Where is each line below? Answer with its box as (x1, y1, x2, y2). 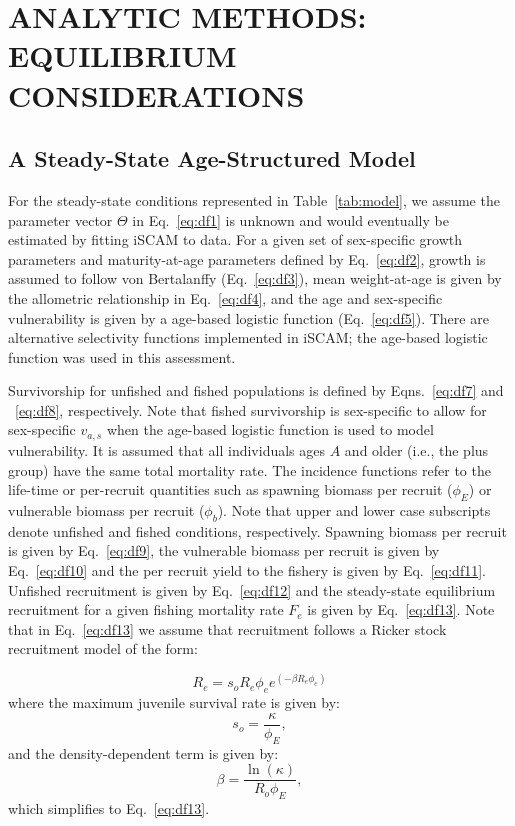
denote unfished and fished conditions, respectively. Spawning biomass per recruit (8, 520, 507, 541)
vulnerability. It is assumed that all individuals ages (8, 439, 326, 460)
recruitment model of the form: (8, 638, 198, 659)
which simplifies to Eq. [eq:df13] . (8, 798, 210, 819)
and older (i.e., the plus (344, 439, 489, 460)
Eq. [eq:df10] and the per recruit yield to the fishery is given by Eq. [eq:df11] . (8, 559, 486, 580)
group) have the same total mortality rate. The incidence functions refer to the (8, 459, 491, 480)
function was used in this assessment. (8, 346, 236, 367)
